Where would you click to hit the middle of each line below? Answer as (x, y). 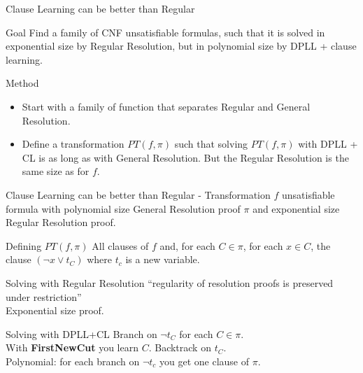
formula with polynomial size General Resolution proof (123, 208)
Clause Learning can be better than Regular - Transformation (138, 194)
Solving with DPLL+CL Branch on (81, 333)
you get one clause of (205, 361)
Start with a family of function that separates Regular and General (166, 106)
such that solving (211, 144)
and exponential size (296, 208)
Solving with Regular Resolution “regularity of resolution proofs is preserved (170, 282)
